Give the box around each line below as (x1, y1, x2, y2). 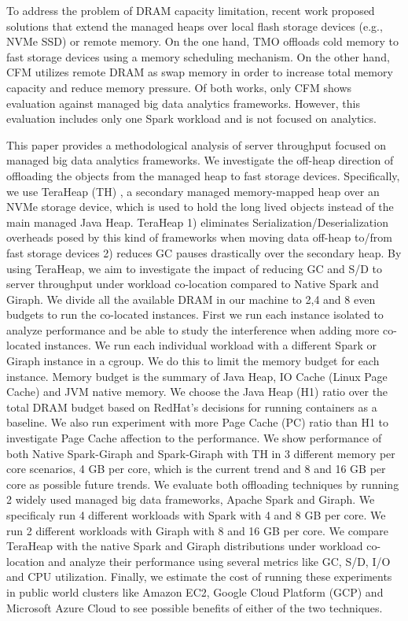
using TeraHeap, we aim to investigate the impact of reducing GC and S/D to (6, 260, 383, 276)
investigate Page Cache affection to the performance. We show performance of (6, 430, 382, 446)
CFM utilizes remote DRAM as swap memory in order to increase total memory (6, 64, 393, 80)
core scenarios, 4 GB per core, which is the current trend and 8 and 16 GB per (6, 460, 386, 477)
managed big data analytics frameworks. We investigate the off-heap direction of (6, 152, 394, 168)
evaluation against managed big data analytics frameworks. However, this (6, 94, 360, 111)
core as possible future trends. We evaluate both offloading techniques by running (6, 475, 399, 492)
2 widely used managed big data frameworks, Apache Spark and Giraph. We (6, 491, 375, 508)
